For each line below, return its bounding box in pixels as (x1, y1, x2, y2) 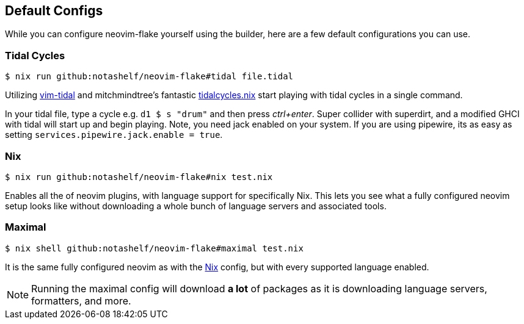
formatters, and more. (31, 294, 131, 307)
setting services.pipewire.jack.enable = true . (5, 129, 223, 140)
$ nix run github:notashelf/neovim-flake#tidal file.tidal (5, 71, 294, 82)
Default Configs (5, 3, 103, 18)
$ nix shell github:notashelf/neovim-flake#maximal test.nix (5, 243, 304, 253)
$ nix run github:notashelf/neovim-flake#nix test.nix (5, 171, 273, 182)
